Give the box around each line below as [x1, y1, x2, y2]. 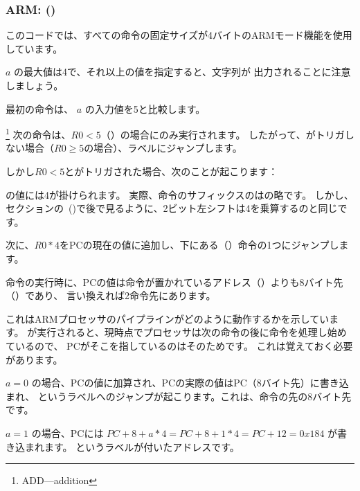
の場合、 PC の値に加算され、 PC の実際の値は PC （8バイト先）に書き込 [31, 375, 349, 390]
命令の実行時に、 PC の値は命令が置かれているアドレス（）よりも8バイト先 [6, 274, 343, 289]
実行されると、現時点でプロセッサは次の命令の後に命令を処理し [37, 325, 327, 339]
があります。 [6, 352, 63, 366]
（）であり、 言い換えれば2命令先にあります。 [6, 288, 216, 303]
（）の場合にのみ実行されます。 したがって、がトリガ [100, 127, 345, 141]
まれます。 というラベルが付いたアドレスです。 [24, 439, 240, 454]
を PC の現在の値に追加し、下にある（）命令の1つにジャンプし [59, 238, 339, 252]
